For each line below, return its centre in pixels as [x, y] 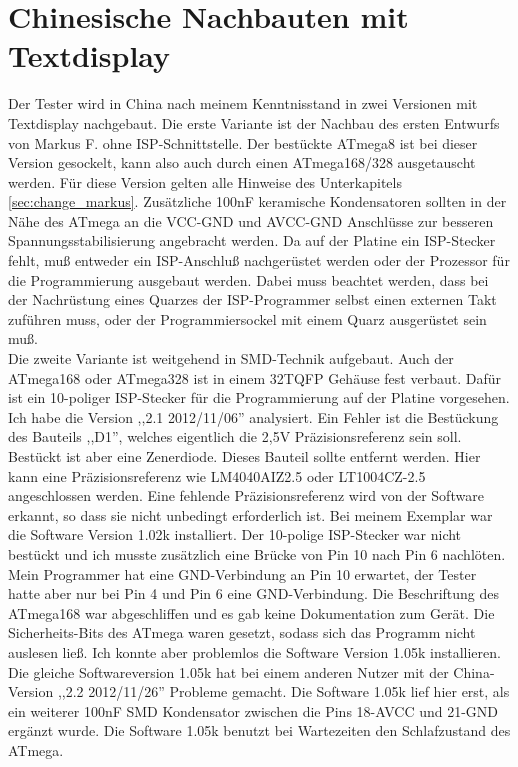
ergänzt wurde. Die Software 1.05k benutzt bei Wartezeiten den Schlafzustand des [259, 730]
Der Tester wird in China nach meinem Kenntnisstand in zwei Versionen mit [243, 103]
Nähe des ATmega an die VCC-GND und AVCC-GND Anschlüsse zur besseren [251, 220]
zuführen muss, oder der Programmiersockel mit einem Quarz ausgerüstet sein [247, 318]
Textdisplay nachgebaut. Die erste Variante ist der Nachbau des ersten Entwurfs [254, 122]
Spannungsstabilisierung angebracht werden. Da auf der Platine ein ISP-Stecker [252, 240]
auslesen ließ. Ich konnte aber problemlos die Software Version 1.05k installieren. [254, 651]
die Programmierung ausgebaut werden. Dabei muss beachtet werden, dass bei [248, 279]
